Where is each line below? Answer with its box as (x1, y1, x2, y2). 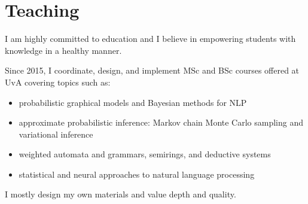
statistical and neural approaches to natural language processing (19, 168, 255, 180)
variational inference (19, 127, 93, 140)
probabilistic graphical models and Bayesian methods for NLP (19, 96, 247, 108)
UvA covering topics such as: (5, 75, 111, 88)
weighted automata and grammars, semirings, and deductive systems (19, 148, 271, 160)
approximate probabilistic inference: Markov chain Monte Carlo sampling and (19, 116, 304, 129)
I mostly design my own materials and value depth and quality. (5, 188, 236, 200)
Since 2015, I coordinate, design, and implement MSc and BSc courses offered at (5, 64, 300, 77)
